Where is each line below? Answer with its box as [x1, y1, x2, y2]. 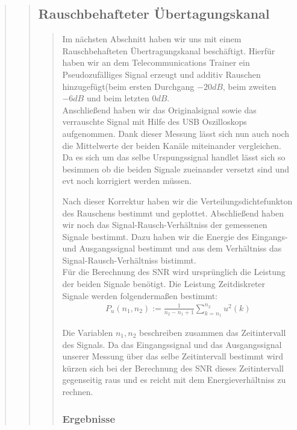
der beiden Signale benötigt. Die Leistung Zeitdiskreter [62, 277, 266, 290]
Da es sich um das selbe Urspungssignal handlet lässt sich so [62, 151, 286, 163]
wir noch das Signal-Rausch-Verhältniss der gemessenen [62, 218, 267, 231]
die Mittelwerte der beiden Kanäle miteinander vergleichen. [62, 139, 281, 151]
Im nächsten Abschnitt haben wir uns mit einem [62, 33, 242, 45]
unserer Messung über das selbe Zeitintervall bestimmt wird [62, 350, 283, 362]
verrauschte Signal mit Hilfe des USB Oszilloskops [62, 115, 247, 128]
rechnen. [62, 385, 93, 397]
